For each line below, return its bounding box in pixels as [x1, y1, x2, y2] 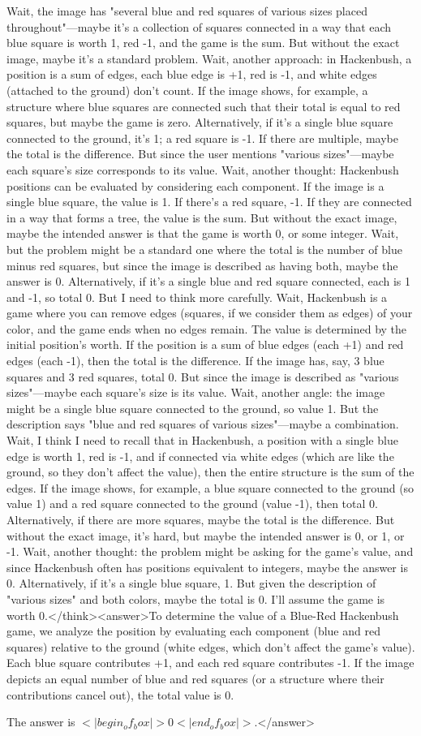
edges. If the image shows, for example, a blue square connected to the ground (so [6, 479, 415, 496]
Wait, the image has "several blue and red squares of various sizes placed [6, 2, 367, 19]
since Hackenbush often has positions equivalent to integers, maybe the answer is [6, 558, 408, 575]
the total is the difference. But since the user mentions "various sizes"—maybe [6, 145, 394, 162]
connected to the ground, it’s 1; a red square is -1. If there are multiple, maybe [6, 129, 399, 146]
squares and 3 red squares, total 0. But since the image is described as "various [6, 368, 399, 385]
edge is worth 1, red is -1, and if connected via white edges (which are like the [6, 447, 394, 464]
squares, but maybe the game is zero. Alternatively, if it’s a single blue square [6, 114, 393, 131]
